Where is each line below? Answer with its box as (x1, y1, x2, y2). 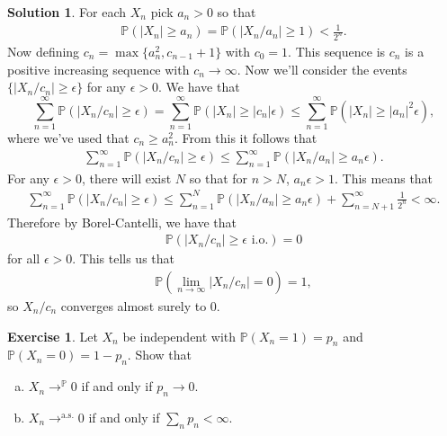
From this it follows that (182, 128, 317, 147)
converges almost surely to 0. (60, 297, 220, 316)
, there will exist (81, 168, 172, 187)
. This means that (335, 168, 434, 187)
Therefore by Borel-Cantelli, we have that (7, 212, 237, 231)
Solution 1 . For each (7, 3, 127, 21)
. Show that (127, 345, 192, 364)
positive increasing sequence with (7, 59, 190, 78)
